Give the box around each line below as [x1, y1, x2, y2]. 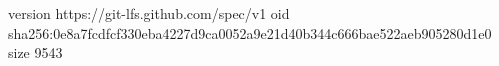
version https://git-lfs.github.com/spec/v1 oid [8, 3, 290, 23]
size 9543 [8, 42, 63, 63]
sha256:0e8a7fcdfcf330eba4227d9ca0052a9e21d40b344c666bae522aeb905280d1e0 [8, 22, 492, 43]
